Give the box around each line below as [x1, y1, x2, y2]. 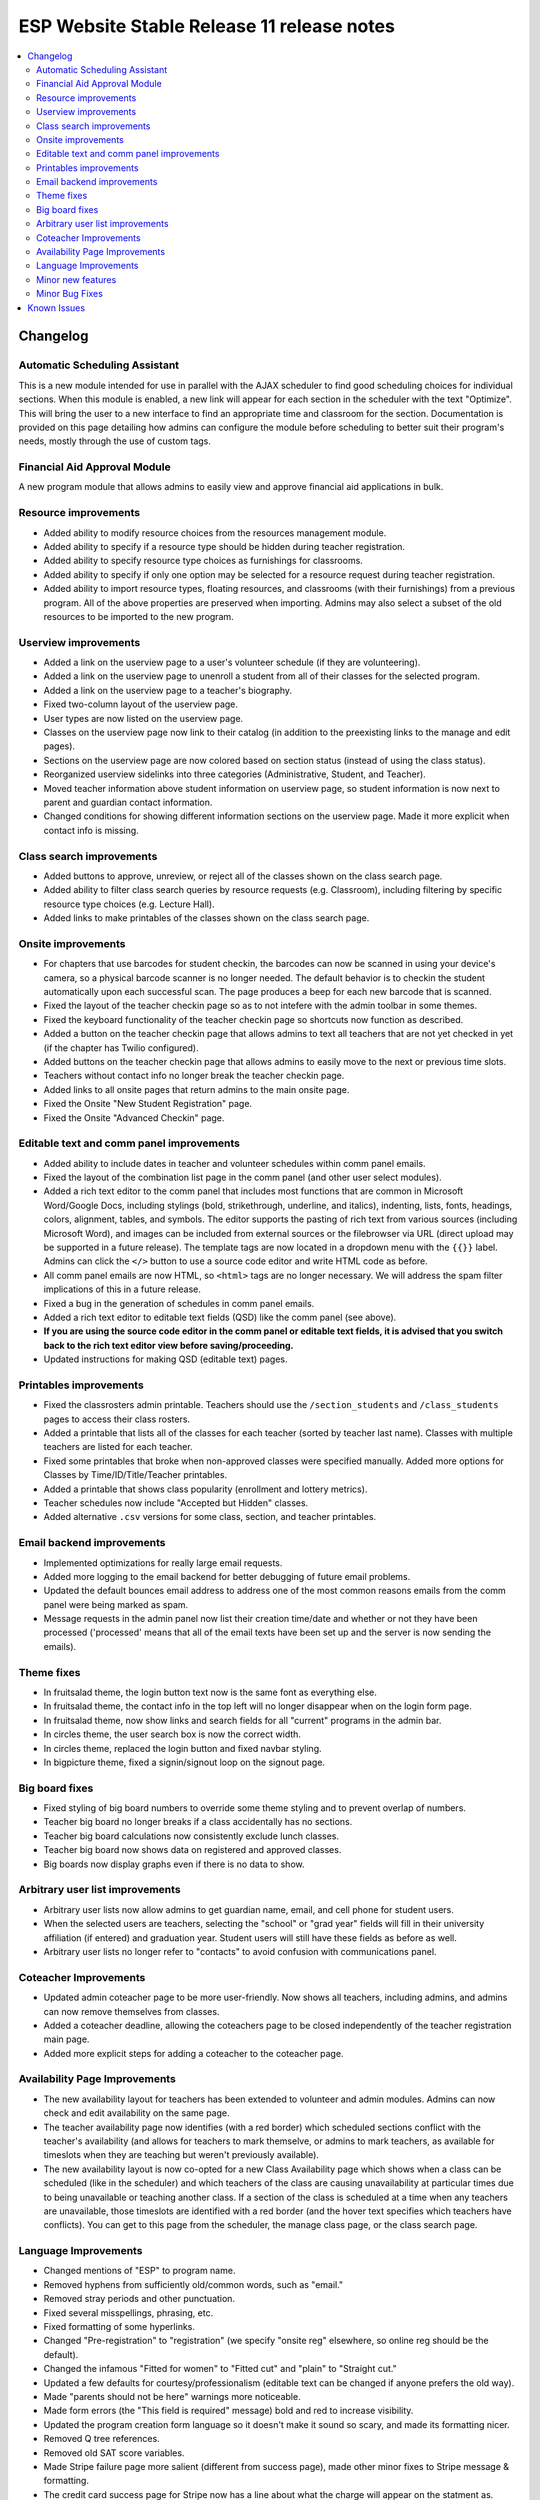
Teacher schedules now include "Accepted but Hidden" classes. [43, 1496, 309, 1509]
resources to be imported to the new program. [43, 610, 234, 622]
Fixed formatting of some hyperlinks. [43, 2321, 195, 2333]
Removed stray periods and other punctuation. [43, 2293, 235, 2305]
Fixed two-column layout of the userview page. [43, 698, 239, 710]
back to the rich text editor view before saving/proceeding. [43, 1339, 294, 1351]
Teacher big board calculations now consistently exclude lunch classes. [43, 1830, 340, 1842]
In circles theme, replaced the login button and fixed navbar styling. [43, 1742, 322, 1754]
